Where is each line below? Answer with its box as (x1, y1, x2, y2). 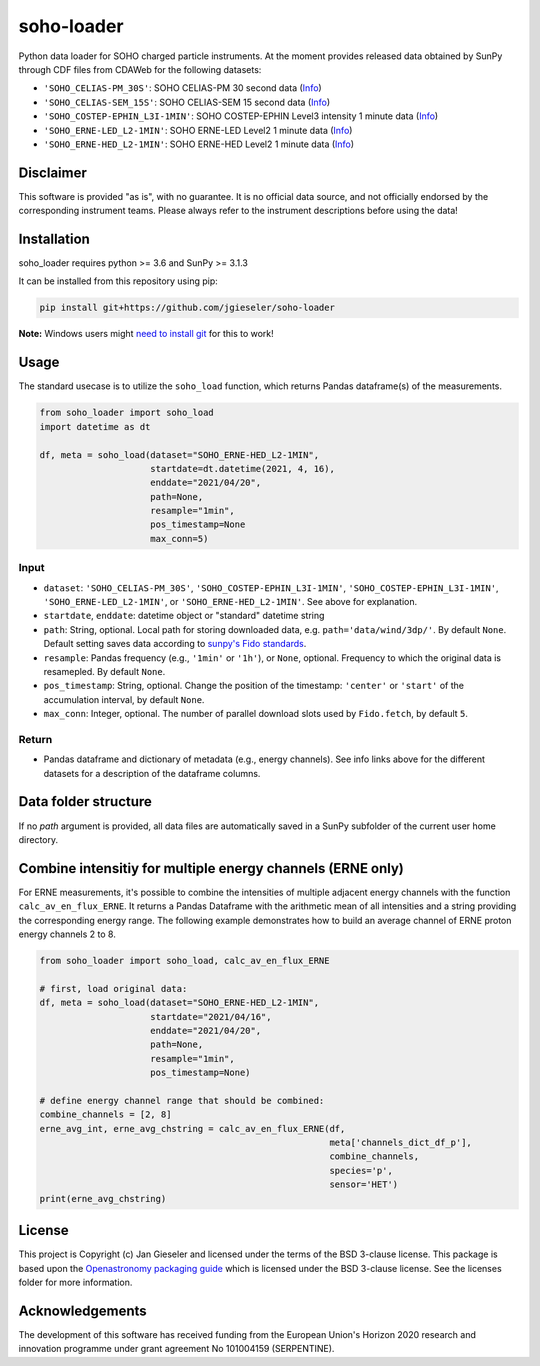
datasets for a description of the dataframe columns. (43, 767, 261, 779)
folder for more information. (18, 1276, 133, 1288)
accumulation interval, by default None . (43, 693, 205, 705)
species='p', (329, 1165, 394, 1176)
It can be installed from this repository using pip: (18, 275, 219, 287)
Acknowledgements (18, 1302, 147, 1319)
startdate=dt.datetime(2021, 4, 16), (150, 463, 335, 474)
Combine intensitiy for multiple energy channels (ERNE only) (18, 860, 405, 877)
